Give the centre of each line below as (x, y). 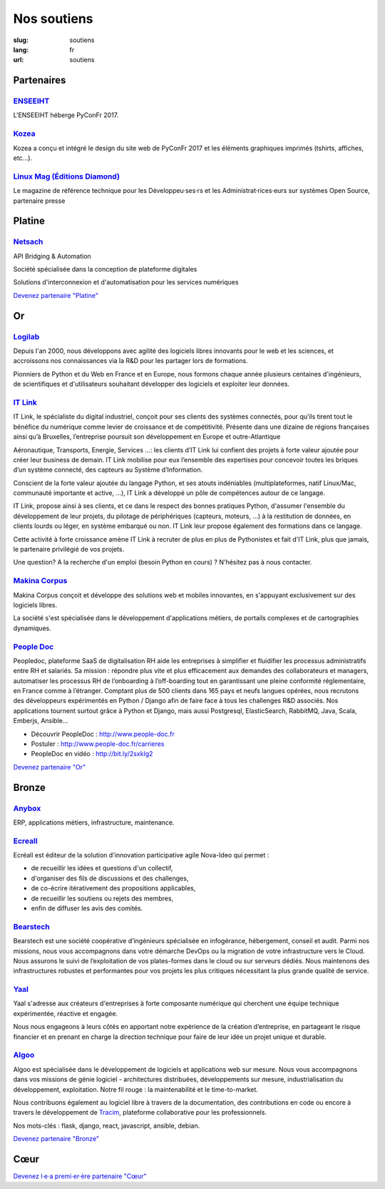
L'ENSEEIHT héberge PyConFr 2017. (66, 115)
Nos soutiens (53, 19)
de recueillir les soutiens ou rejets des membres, (102, 898)
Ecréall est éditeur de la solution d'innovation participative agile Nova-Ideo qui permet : (141, 855)
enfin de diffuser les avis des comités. (87, 908)
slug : (21, 40)
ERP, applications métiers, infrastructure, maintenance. (94, 822)
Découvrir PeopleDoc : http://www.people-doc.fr (103, 734)
